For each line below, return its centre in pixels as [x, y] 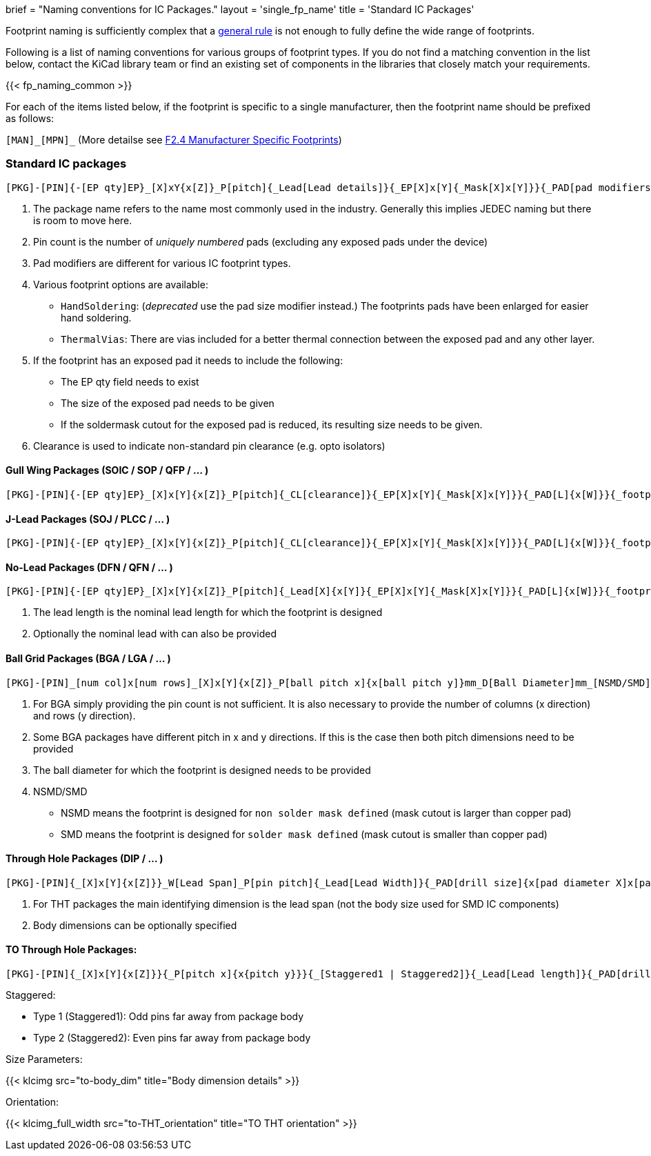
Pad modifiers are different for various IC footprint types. [162, 263]
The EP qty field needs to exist [130, 381]
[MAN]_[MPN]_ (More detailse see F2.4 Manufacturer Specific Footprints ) [174, 140]
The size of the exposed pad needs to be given [168, 403]
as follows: [30, 118]
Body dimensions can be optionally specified [135, 925]
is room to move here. [83, 220]
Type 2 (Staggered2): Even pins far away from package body [172, 1038]
